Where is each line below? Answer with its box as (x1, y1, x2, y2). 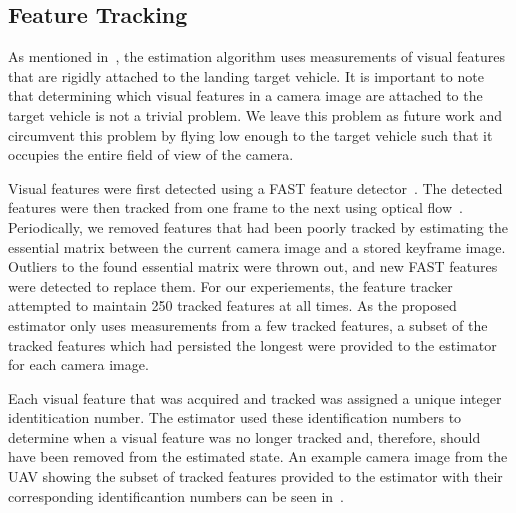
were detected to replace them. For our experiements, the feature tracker (8, 275, 453, 296)
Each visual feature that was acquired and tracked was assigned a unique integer (8, 387, 502, 408)
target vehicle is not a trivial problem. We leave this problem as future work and (8, 104, 502, 125)
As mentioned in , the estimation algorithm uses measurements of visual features (8, 46, 505, 67)
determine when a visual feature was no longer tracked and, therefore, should (8, 426, 481, 447)
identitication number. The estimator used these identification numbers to (8, 407, 462, 428)
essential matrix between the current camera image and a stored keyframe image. (8, 236, 506, 257)
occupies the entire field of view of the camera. (8, 144, 294, 165)
